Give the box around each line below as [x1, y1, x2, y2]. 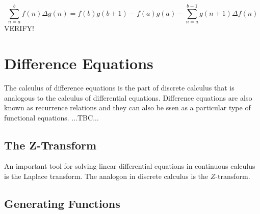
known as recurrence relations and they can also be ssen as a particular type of [4, 102, 251, 113]
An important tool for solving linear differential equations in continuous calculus [4, 161, 255, 171]
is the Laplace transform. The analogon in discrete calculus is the [4, 171, 209, 181]
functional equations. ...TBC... [4, 112, 99, 123]
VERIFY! [4, 23, 34, 34]
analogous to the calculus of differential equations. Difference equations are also [4, 92, 252, 103]
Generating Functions [4, 196, 120, 211]
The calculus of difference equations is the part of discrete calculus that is [4, 82, 235, 93]
